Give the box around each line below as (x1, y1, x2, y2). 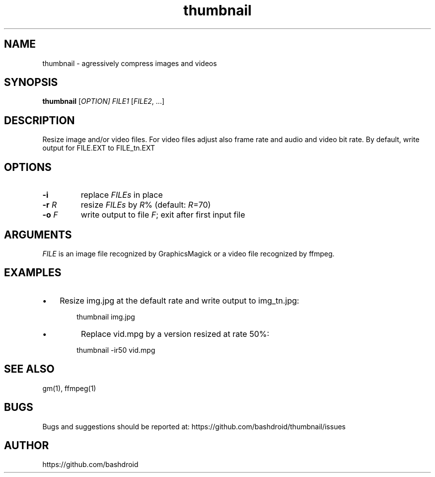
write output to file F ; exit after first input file (80, 210, 245, 220)
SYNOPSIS (4, 76, 58, 89)
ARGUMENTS (4, 228, 72, 241)
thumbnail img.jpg (76, 312, 135, 321)
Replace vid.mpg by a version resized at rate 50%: (81, 328, 270, 339)
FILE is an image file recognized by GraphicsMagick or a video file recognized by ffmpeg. (42, 249, 335, 258)
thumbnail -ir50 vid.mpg (76, 345, 155, 354)
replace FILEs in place (80, 190, 163, 200)
